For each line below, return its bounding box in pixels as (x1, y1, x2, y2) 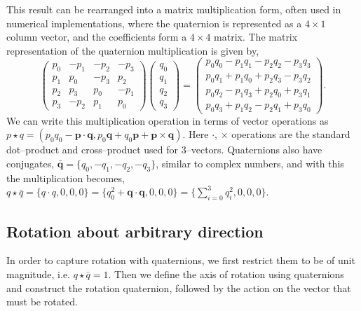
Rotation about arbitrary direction (6, 220, 264, 242)
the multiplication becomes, (6, 170, 125, 185)
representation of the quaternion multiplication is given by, (6, 43, 259, 57)
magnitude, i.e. (6, 266, 71, 281)
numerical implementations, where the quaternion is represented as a (6, 15, 302, 30)
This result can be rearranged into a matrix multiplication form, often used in (6, 2, 341, 16)
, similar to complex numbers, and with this (156, 155, 344, 170)
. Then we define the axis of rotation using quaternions (108, 266, 344, 281)
